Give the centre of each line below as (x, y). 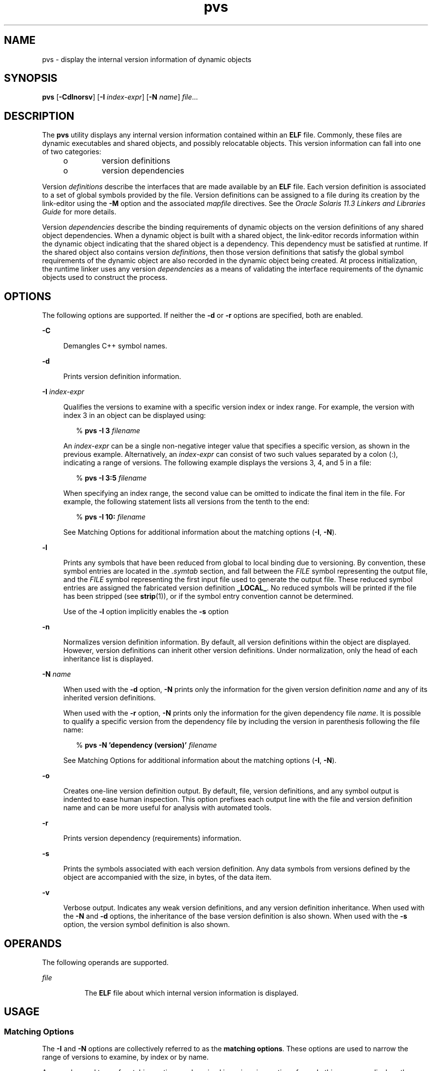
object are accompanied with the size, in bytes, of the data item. (167, 877)
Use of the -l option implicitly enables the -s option (146, 612)
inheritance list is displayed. (108, 659)
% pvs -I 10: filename (111, 517)
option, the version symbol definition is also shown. (146, 925)
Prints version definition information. (122, 377)
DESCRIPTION (39, 116)
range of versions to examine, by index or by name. (126, 1057)
